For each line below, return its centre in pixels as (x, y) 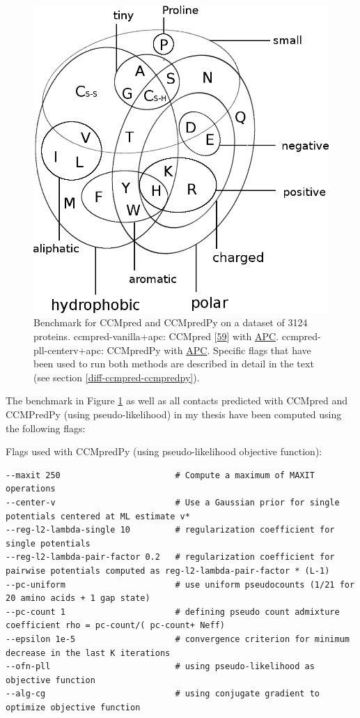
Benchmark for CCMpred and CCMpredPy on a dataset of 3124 (171, 322)
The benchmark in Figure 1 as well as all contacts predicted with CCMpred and (177, 400)
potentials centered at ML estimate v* (98, 516)
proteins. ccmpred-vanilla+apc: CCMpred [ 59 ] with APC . (156, 336)
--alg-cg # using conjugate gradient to (163, 694)
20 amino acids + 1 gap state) (78, 598)
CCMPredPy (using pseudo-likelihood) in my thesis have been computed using (174, 414)
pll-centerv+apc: (69, 350)
